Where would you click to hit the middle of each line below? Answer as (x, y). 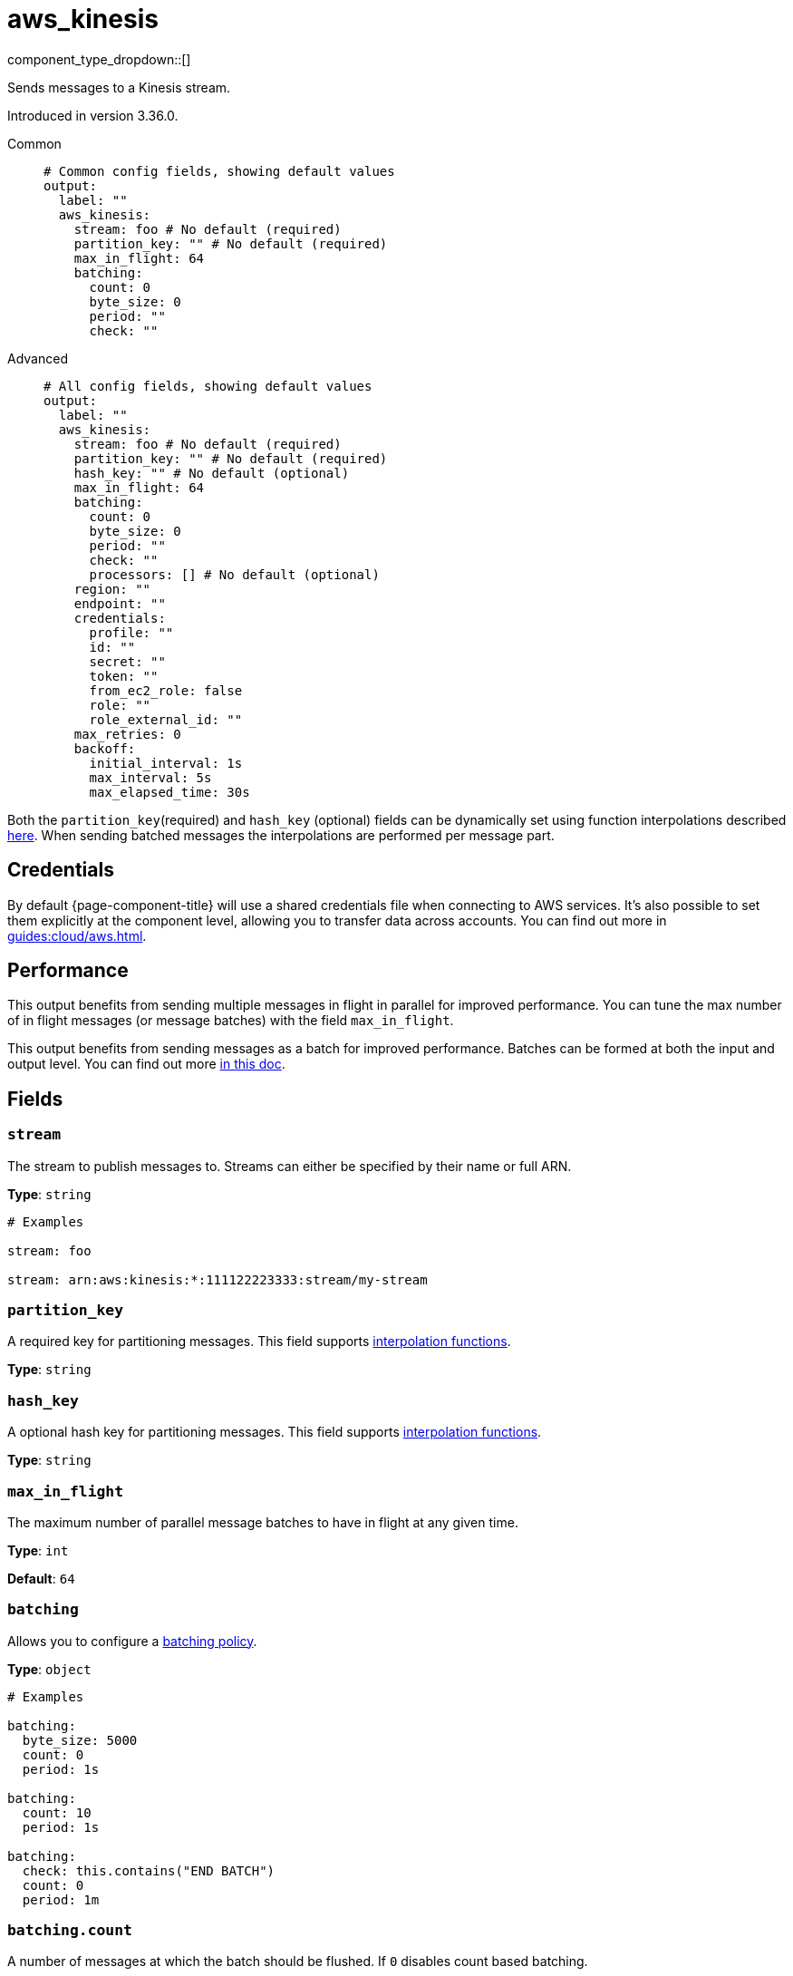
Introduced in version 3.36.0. (93, 115)
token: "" (124, 676)
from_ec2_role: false (166, 690)
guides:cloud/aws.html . (77, 935)
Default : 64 (41, 1578)
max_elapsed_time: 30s (169, 792)
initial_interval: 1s (166, 763)
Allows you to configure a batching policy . (132, 1641)
